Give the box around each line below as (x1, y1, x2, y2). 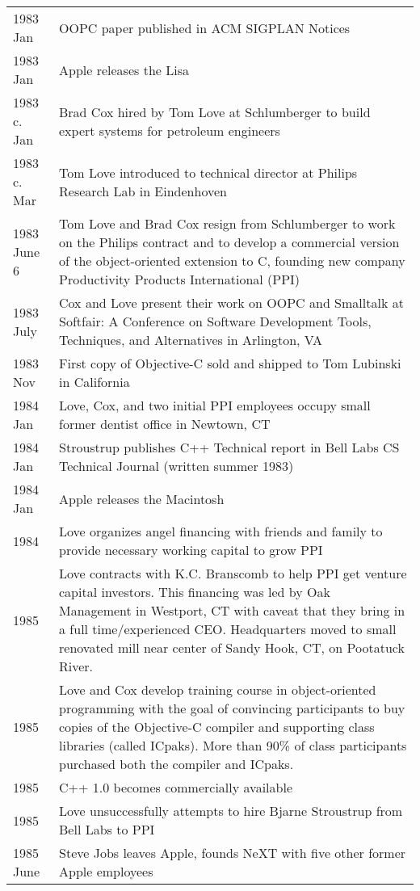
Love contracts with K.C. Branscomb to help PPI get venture (59, 564, 407, 582)
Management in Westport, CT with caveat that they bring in (59, 601, 405, 620)
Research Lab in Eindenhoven (59, 181, 227, 200)
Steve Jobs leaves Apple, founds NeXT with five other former (59, 843, 406, 862)
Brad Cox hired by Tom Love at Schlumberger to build (59, 102, 371, 121)
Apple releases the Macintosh (59, 489, 225, 508)
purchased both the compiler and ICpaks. (59, 754, 294, 773)
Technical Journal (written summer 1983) (59, 456, 294, 475)
